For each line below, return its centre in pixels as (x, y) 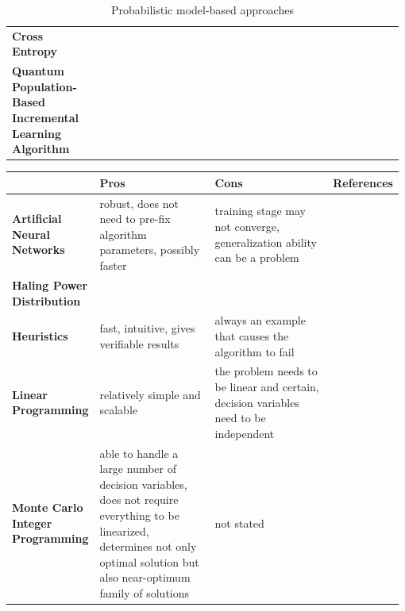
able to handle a (139, 453)
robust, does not (139, 203)
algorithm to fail (255, 351)
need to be (240, 418)
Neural (31, 234)
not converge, (247, 227)
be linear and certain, (267, 386)
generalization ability (266, 242)
